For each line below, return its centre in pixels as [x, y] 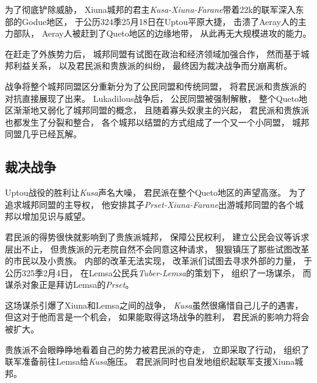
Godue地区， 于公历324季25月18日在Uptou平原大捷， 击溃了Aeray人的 [160, 21]
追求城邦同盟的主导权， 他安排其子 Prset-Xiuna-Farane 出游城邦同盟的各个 [150, 204]
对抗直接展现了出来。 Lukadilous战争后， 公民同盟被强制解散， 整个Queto [152, 98]
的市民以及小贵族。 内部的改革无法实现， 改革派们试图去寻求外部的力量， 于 [158, 261]
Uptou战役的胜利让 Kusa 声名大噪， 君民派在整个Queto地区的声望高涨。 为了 [155, 192]
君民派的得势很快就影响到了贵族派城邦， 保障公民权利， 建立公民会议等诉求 [157, 236]
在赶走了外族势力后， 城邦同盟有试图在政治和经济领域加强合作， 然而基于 [153, 53]
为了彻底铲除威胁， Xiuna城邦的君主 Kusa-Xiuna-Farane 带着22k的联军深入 [150, 9]
